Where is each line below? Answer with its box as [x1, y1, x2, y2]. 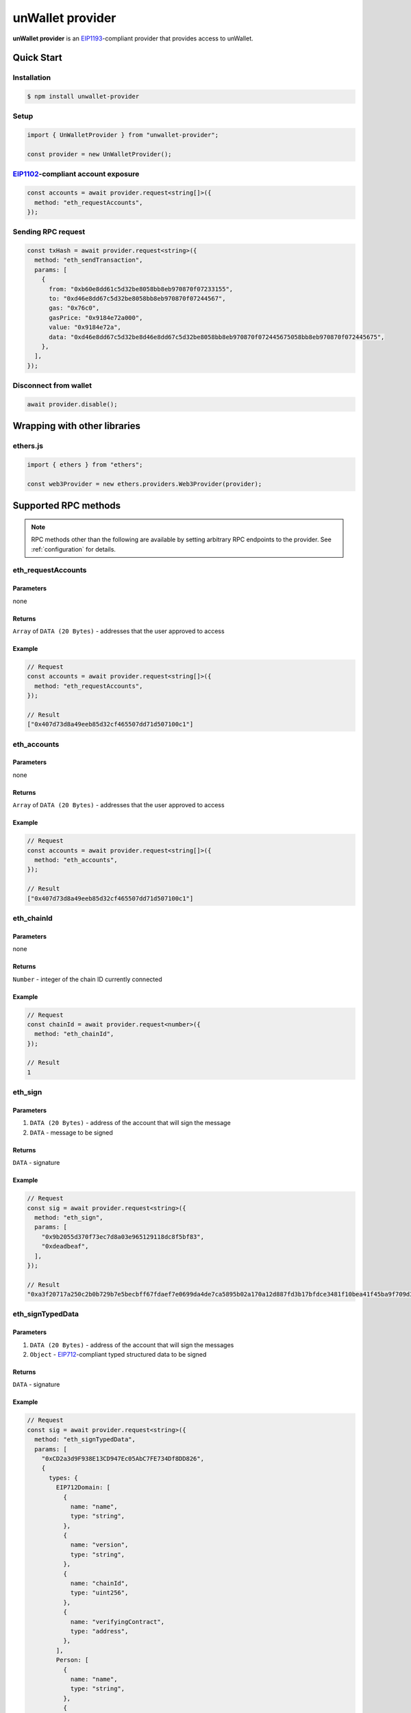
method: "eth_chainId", [34, 1030, 114, 1038]
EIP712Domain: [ [55, 1483, 111, 1492]
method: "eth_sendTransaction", [34, 256, 143, 264]
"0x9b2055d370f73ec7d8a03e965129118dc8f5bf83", [41, 1233, 205, 1240]
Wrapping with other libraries [12, 420, 140, 432]
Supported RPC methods [12, 500, 121, 512]
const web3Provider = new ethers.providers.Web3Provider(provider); [27, 480, 262, 488]
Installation [12, 73, 51, 82]
